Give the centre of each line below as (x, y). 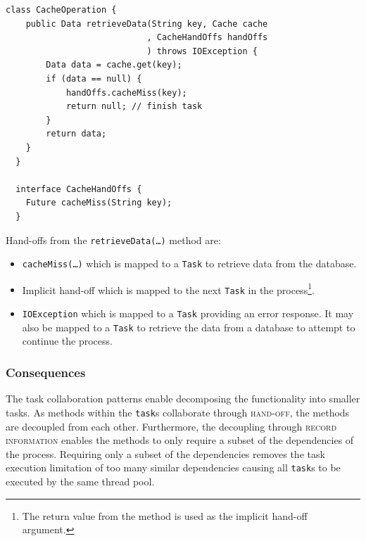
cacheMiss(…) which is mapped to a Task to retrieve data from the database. (189, 263)
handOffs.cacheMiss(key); (126, 93)
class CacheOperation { (61, 10)
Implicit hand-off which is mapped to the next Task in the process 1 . (168, 288)
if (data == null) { (94, 78)
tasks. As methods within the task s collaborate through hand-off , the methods (178, 412)
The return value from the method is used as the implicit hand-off (165, 515)
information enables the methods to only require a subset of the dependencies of (180, 440)
